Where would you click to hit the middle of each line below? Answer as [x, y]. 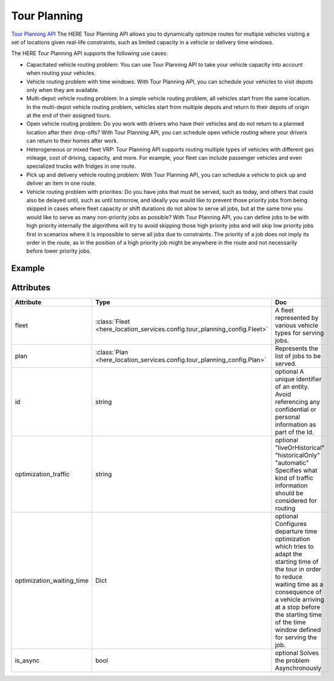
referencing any [298, 402]
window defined [298, 630]
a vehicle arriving [299, 600]
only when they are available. [63, 90]
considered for [296, 501]
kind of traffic [294, 478]
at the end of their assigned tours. [69, 116]
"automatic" [292, 463]
